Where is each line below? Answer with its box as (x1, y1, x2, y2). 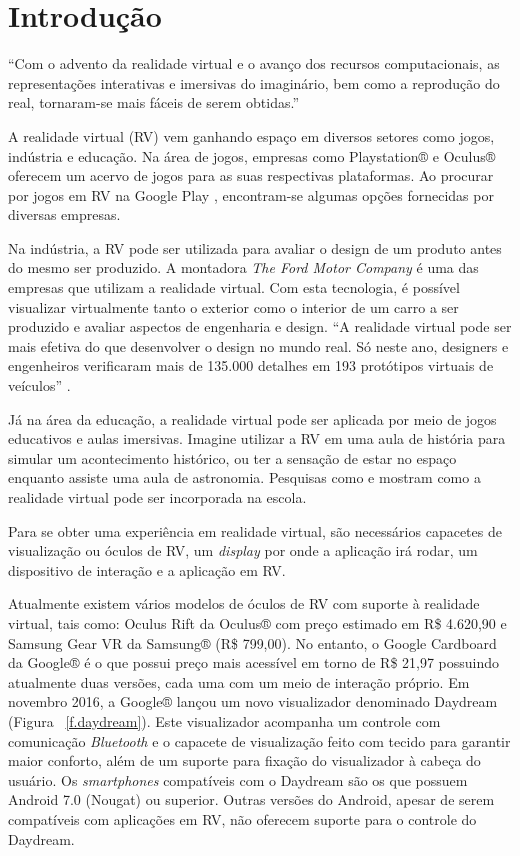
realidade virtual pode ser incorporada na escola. (8, 487, 307, 507)
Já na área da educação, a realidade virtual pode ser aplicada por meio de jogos (8, 408, 497, 429)
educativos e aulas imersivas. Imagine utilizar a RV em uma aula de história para (8, 428, 506, 449)
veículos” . (8, 375, 71, 396)
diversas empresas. (8, 204, 121, 225)
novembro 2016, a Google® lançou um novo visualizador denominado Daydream (8, 691, 498, 712)
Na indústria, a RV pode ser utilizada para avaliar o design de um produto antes (8, 237, 502, 258)
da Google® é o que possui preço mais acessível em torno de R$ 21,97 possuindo (8, 652, 500, 673)
